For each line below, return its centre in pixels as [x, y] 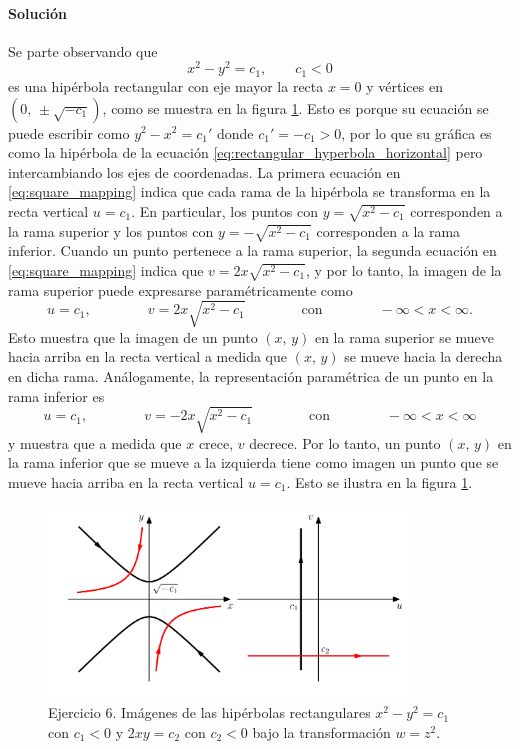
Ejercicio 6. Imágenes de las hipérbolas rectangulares [209, 712]
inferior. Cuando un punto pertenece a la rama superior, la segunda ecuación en [252, 250]
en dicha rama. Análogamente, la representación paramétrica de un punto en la [251, 376]
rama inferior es [56, 395]
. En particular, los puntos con [224, 210]
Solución [38, 12]
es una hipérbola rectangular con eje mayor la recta [166, 85]
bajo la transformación [321, 732]
